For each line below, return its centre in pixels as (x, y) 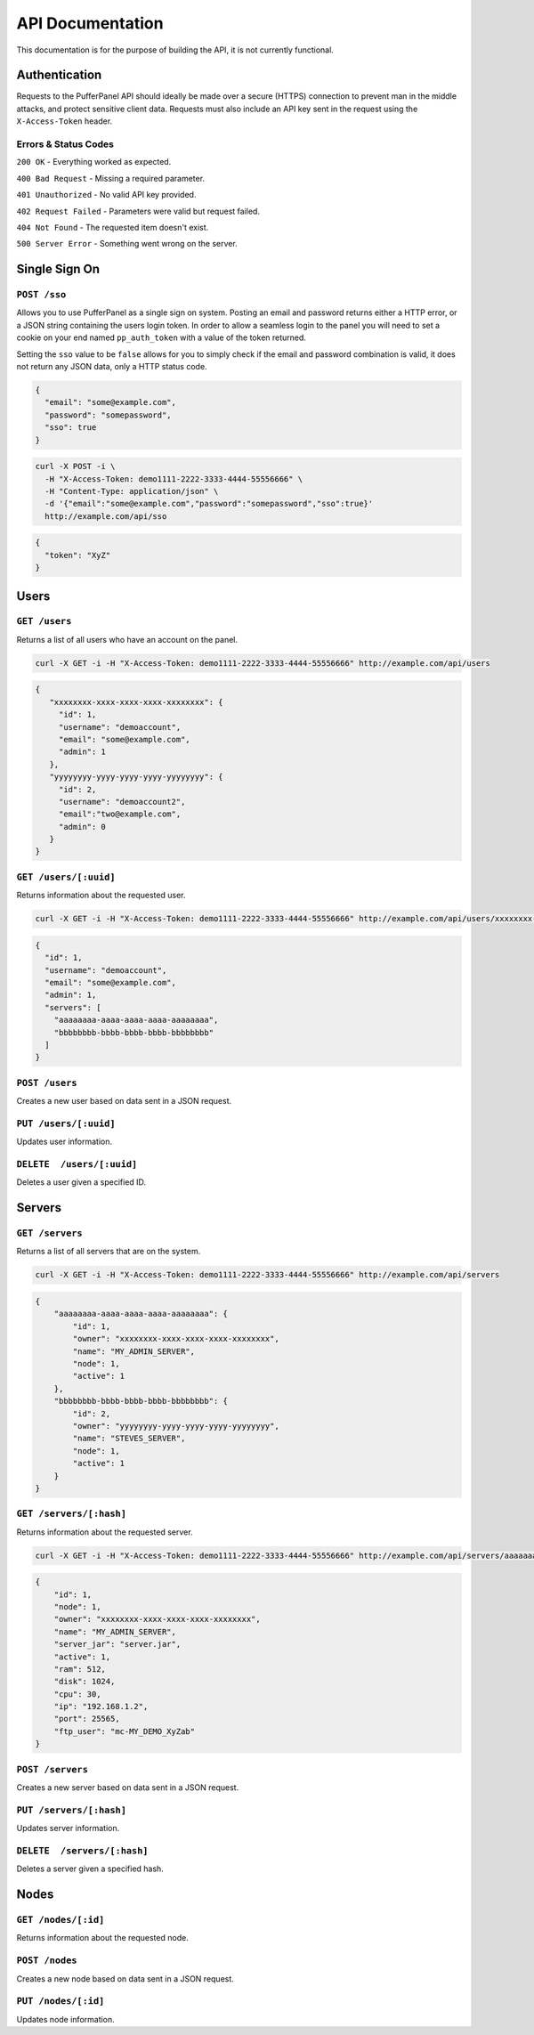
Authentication (59, 75)
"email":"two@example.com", (120, 814)
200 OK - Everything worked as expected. (94, 162)
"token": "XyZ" (78, 555)
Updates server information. (68, 1828)
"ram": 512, (80, 1669)
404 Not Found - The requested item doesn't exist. (113, 227)
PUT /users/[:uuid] (66, 1123)
